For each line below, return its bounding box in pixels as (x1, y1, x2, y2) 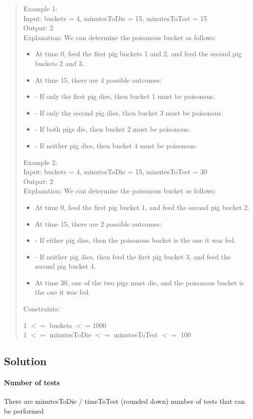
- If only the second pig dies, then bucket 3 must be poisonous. (35, 107, 223, 117)
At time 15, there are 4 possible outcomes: (35, 74, 162, 85)
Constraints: (23, 303, 60, 314)
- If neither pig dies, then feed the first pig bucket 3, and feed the (35, 251, 231, 261)
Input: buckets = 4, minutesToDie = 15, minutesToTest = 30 (23, 166, 207, 177)
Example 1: (23, 3, 57, 13)
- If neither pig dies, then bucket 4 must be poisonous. (35, 140, 198, 150)
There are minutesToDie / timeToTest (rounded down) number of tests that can (4, 396, 245, 406)
